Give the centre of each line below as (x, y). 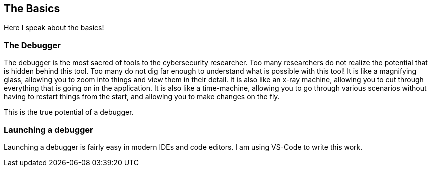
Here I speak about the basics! (54, 28)
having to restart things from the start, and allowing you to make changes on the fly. (142, 97)
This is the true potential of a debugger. (69, 112)
